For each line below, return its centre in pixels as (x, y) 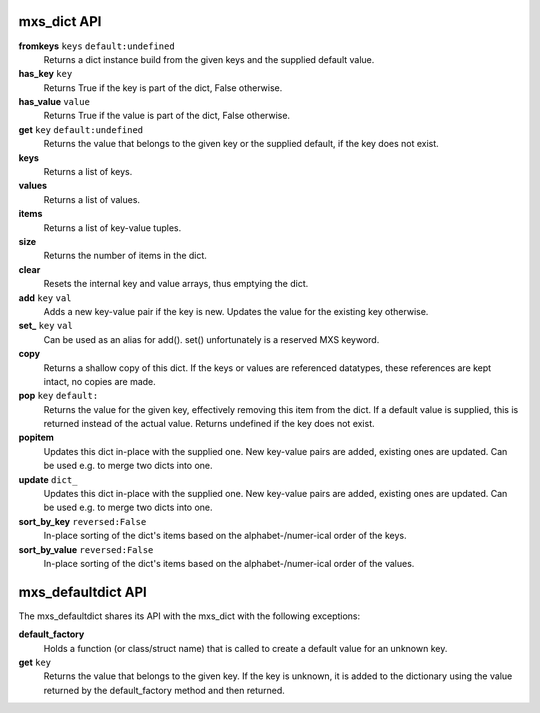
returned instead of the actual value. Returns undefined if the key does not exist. (209, 424)
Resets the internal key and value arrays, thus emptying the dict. (176, 284)
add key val (45, 297)
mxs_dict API (60, 21)
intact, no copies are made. (100, 381)
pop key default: (58, 396)
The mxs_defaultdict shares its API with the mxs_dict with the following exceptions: (189, 616)
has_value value (54, 102)
